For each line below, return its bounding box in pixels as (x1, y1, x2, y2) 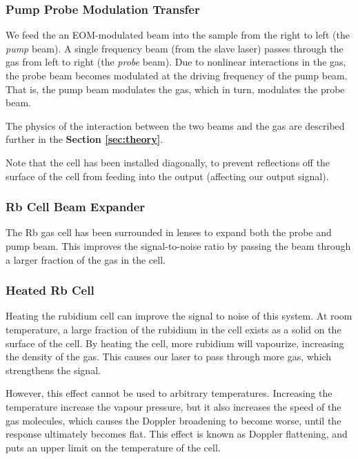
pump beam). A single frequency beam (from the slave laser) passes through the (6, 41, 344, 55)
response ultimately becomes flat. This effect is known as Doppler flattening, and (6, 427, 348, 441)
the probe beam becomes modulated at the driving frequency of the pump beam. (6, 68, 348, 82)
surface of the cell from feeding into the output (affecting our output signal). (6, 168, 329, 183)
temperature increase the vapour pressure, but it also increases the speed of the (6, 399, 341, 413)
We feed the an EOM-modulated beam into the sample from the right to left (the (6, 28, 350, 42)
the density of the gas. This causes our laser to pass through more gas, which (6, 349, 332, 364)
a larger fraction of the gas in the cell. (6, 252, 166, 266)
